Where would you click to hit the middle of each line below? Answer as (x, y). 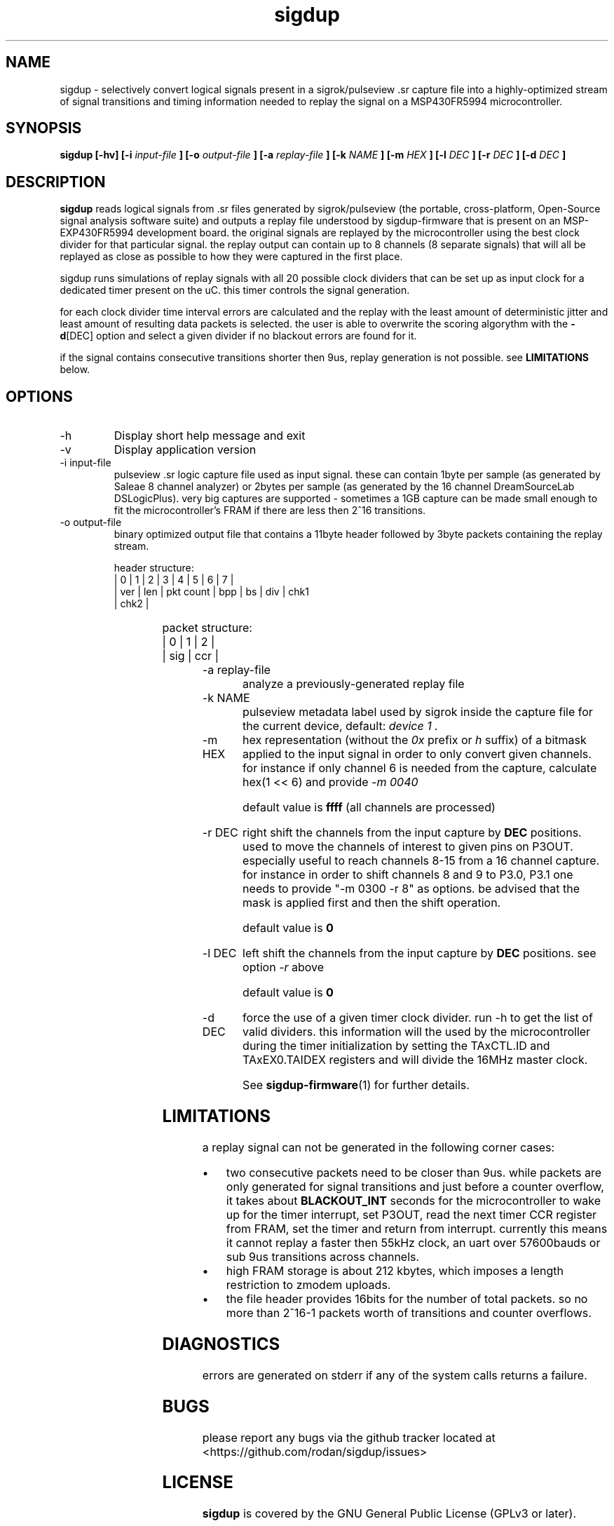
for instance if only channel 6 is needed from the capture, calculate (420, 768)
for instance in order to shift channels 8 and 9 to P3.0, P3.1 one (408, 875)
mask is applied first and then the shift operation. (372, 903)
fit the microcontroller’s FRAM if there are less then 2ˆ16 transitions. (270, 511)
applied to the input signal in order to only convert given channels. (417, 754)
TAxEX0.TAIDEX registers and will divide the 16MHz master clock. (415, 1060)
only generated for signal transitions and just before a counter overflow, (415, 1186)
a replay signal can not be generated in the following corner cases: (378, 1147)
